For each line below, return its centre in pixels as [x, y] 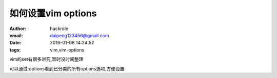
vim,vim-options [67, 50]
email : [16, 35]
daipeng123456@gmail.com [80, 35]
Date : [15, 43]
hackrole [59, 29]
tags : [15, 50]
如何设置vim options [53, 13]
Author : [18, 29]
